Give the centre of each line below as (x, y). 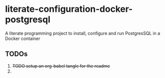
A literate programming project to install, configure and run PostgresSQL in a (83, 33)
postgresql (28, 19)
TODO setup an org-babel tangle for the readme (61, 66)
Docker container (23, 39)
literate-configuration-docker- (69, 9)
